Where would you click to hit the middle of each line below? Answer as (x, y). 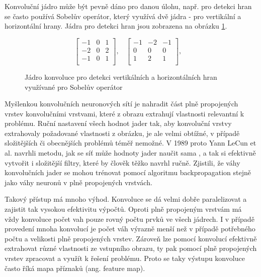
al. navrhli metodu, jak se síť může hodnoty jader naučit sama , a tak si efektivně (130, 153)
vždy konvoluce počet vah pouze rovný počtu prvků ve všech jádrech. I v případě (129, 219)
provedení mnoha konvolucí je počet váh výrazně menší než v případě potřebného (130, 229)
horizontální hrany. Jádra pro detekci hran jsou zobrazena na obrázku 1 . (116, 26)
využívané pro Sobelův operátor (74, 87)
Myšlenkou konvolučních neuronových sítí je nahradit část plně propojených (121, 104)
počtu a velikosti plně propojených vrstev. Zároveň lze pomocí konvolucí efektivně (131, 238)
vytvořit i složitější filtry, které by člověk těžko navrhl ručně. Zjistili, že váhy (122, 162)
